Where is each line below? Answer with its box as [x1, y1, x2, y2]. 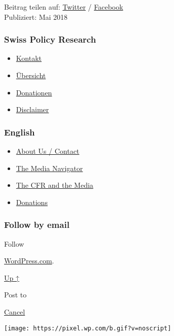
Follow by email [4, 218, 69, 231]
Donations [16, 196, 48, 207]
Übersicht [16, 70, 46, 80]
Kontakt [16, 53, 42, 63]
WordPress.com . [4, 255, 54, 266]
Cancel [4, 306, 25, 317]
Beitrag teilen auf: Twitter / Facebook [4, 2, 123, 12]
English [4, 125, 35, 138]
